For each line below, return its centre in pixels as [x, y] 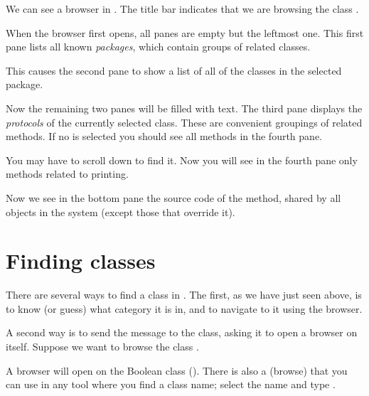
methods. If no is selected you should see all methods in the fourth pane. [164, 136]
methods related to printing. [67, 174]
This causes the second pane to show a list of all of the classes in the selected [174, 70]
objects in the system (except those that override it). [121, 212]
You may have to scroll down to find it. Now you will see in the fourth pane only [182, 160]
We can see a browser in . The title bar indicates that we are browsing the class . [182, 9]
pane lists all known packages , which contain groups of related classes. [158, 47]
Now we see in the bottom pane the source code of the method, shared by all [173, 197]
